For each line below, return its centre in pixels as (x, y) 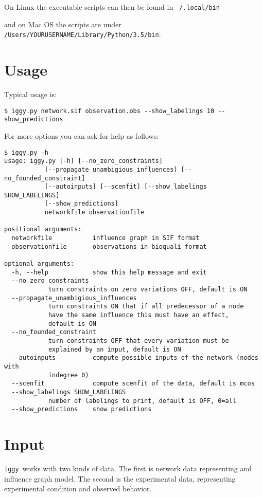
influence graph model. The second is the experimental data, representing (120, 478)
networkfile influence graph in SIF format (106, 238)
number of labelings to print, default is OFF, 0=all (142, 401)
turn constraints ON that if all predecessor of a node (146, 307)
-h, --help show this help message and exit (109, 272)
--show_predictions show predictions (82, 409)
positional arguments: (43, 229)
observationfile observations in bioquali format (109, 246)
